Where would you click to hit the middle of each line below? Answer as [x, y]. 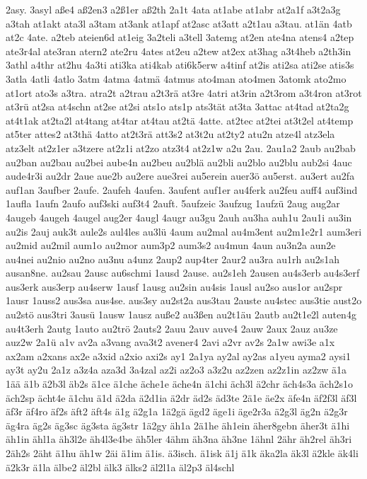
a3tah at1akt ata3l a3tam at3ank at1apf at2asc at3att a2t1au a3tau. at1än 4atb [179, 23]
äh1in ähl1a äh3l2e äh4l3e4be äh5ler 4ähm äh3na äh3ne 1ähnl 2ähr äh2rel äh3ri [179, 439]
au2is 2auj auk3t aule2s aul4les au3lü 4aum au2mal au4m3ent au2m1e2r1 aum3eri [184, 231]
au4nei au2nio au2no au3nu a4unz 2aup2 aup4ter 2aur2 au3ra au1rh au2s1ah [173, 259]
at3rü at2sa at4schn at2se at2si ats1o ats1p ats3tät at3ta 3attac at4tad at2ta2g [177, 106]
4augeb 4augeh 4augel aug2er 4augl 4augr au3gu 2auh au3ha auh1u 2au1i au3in [179, 217]
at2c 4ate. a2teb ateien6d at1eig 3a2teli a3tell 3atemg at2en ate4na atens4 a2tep [180, 37]
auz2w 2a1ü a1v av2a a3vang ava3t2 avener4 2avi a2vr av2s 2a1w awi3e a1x [170, 342]
